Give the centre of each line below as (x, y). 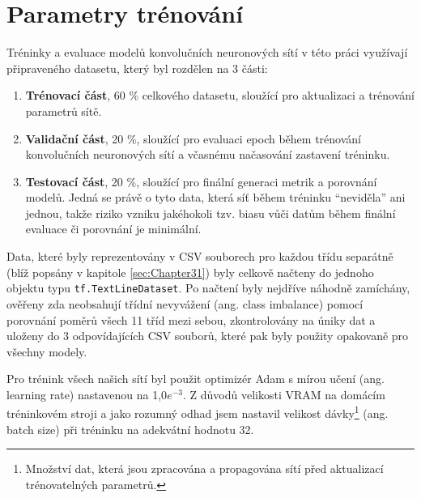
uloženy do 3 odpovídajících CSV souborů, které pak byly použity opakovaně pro (208, 336)
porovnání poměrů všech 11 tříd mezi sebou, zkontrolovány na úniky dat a (191, 319)
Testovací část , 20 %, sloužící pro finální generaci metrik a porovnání (201, 181)
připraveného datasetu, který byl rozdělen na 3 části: (137, 68)
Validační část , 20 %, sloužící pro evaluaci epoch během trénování (193, 138)
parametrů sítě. (64, 111)
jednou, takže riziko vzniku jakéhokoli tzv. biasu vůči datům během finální (210, 213)
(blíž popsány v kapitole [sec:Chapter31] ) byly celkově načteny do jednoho (190, 272)
